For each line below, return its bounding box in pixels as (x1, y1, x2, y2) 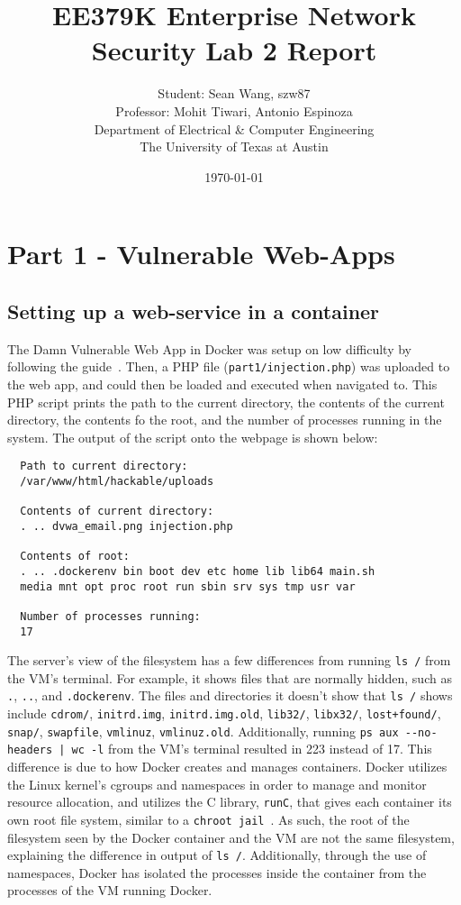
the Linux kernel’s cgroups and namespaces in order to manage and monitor (7, 774, 427, 793)
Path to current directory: (20, 460, 188, 473)
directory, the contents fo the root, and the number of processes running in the (7, 410, 442, 429)
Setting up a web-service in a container (7, 297, 380, 325)
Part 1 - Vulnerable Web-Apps (7, 235, 395, 272)
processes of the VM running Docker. (7, 881, 212, 900)
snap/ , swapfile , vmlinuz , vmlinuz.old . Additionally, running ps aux (7, 721, 399, 740)
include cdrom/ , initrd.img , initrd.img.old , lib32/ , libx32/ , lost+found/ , (7, 704, 441, 723)
